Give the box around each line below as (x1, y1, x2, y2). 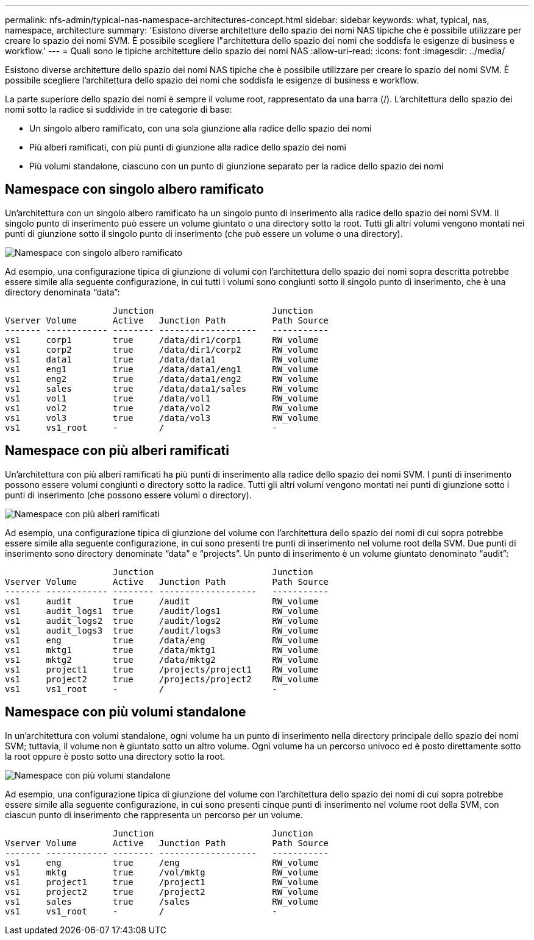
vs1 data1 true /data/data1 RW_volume (5, 354, 319, 364)
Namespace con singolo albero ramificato (5, 182, 264, 197)
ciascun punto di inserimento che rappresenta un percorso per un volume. (5, 809, 303, 820)
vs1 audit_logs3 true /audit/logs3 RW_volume (5, 625, 319, 635)
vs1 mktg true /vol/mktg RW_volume (5, 867, 319, 877)
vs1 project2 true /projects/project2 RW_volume (5, 674, 319, 684)
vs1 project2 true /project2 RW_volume (5, 886, 319, 897)
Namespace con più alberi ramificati (5, 443, 229, 459)
